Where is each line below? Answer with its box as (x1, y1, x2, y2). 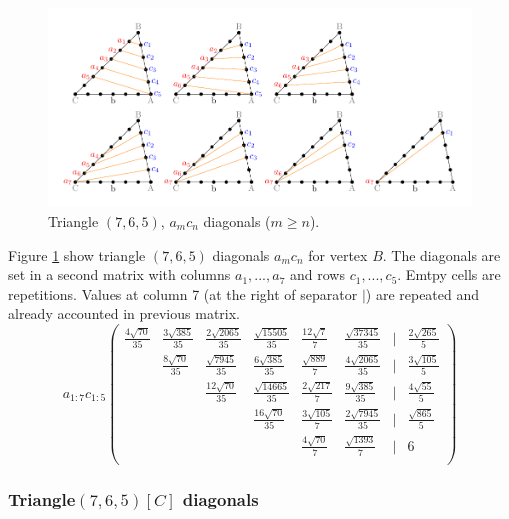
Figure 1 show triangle (8, 244, 146, 265)
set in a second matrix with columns (8, 264, 231, 285)
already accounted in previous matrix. (8, 303, 240, 324)
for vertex (308, 244, 368, 265)
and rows (290, 264, 345, 285)
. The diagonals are (382, 244, 501, 265)
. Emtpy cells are (397, 264, 501, 285)
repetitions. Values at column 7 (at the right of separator (8, 283, 358, 304)
